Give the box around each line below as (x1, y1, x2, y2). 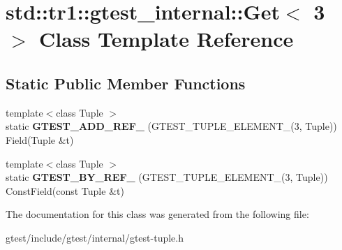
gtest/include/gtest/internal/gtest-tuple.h (6, 230, 184, 244)
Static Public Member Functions (6, 72, 246, 94)
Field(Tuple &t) (6, 132, 74, 147)
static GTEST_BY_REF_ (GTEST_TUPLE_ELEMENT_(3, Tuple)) (6, 170, 328, 184)
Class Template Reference (39, 24, 294, 53)
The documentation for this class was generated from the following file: (6, 207, 309, 221)
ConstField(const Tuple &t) (6, 183, 124, 198)
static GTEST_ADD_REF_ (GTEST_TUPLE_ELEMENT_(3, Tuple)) (6, 119, 337, 133)
